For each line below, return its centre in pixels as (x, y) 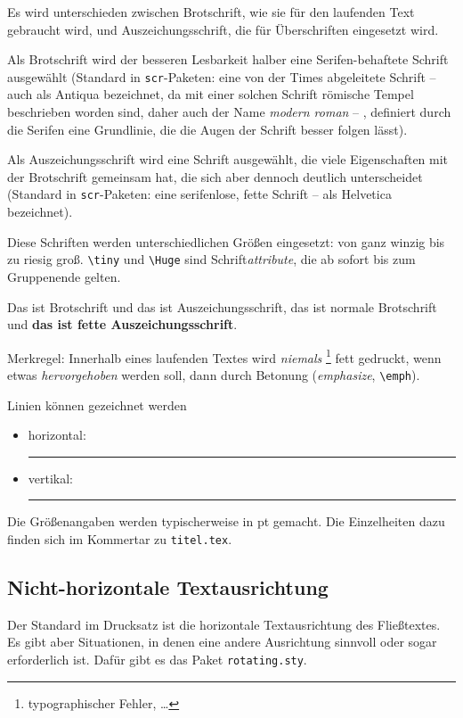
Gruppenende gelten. (64, 276)
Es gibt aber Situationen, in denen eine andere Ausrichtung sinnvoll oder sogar (222, 642)
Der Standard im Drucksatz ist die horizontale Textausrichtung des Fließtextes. (224, 624)
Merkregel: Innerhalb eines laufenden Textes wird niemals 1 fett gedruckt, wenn (224, 356)
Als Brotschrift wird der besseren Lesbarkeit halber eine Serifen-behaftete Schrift (228, 59)
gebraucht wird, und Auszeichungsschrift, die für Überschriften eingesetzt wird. (223, 29)
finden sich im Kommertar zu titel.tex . (120, 538)
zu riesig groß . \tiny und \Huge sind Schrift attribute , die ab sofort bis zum (211, 259)
